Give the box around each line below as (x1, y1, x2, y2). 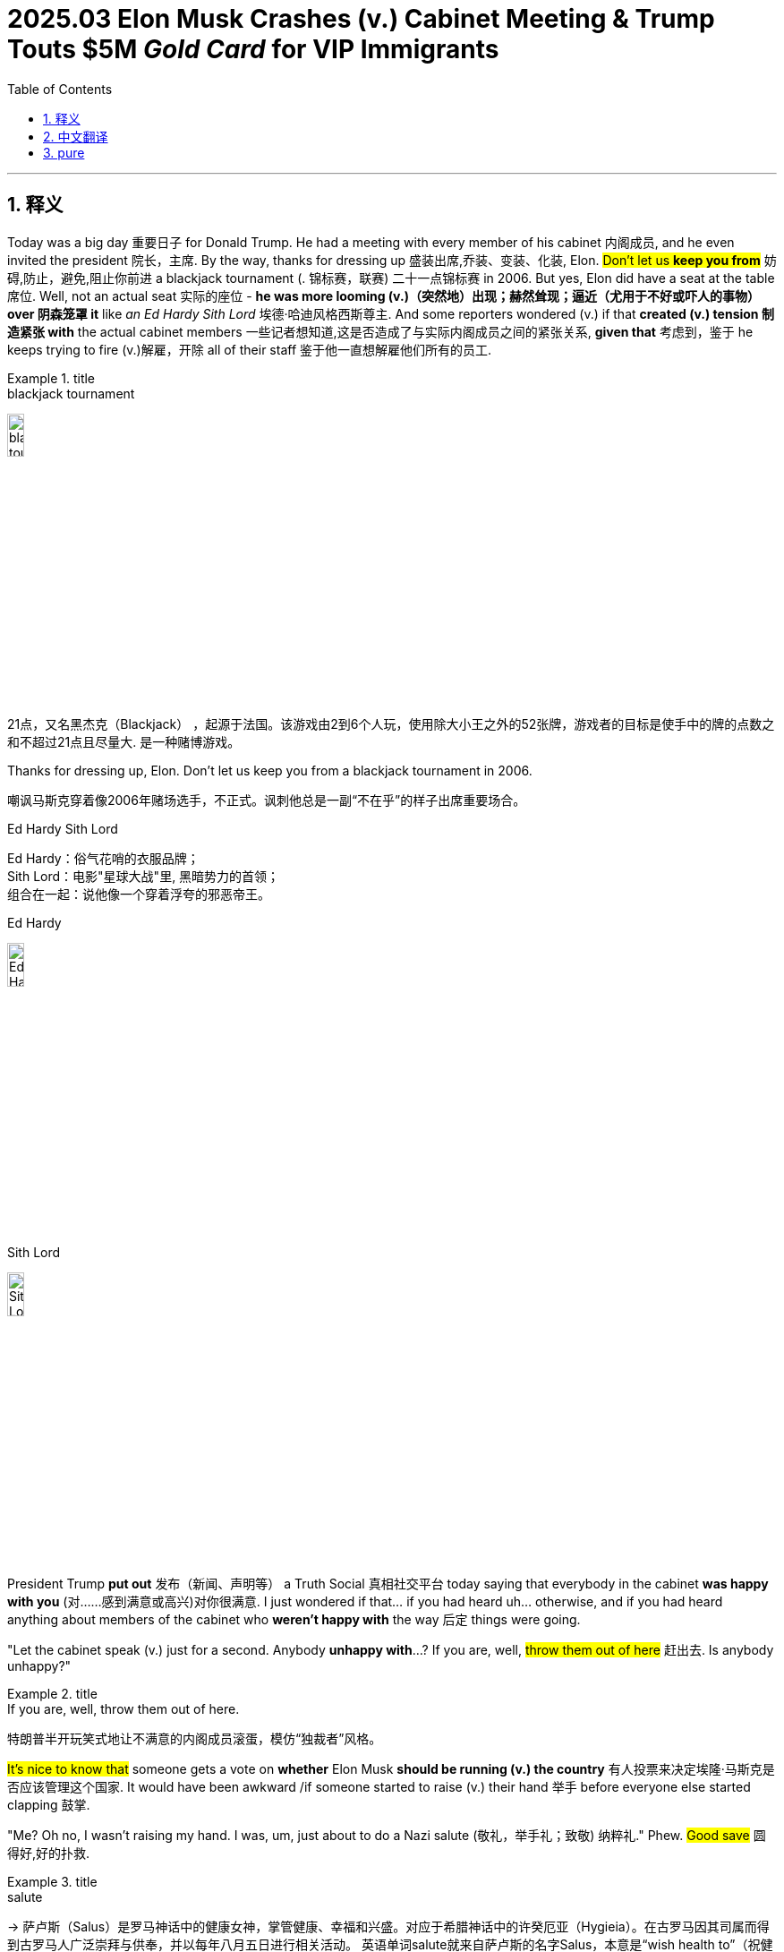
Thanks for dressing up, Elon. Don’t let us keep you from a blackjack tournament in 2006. (7, 763, 533, 779)
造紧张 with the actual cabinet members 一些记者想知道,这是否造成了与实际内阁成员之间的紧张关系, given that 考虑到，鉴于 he (7, 323, 754, 339)
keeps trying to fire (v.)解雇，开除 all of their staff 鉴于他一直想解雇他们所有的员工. (7, 341, 492, 357)
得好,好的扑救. (7, 1845, 90, 1861)
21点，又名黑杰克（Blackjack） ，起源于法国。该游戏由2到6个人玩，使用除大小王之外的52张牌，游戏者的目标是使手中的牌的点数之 (7, 716, 775, 732)
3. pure (43, 144, 85, 160)
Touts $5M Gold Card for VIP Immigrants (7, 34, 499, 64)
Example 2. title (7, 1685, 98, 1701)
